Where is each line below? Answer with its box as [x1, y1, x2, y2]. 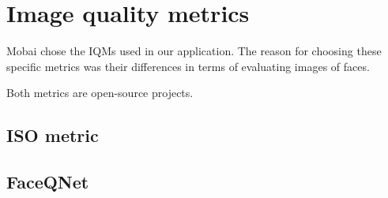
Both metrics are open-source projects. [6, 84, 194, 101]
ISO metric [6, 123, 99, 148]
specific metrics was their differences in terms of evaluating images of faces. [6, 58, 370, 74]
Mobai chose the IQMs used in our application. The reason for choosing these [6, 43, 382, 59]
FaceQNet [6, 170, 89, 194]
